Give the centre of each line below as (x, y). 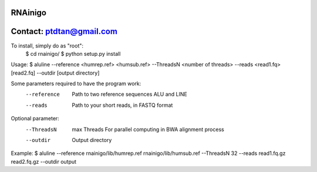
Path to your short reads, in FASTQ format (122, 105)
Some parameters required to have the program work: (76, 84)
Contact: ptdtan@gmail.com (64, 31)
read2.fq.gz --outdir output (43, 161)
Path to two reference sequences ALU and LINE (129, 95)
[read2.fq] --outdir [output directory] (55, 73)
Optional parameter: (35, 119)
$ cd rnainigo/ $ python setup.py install (73, 53)
